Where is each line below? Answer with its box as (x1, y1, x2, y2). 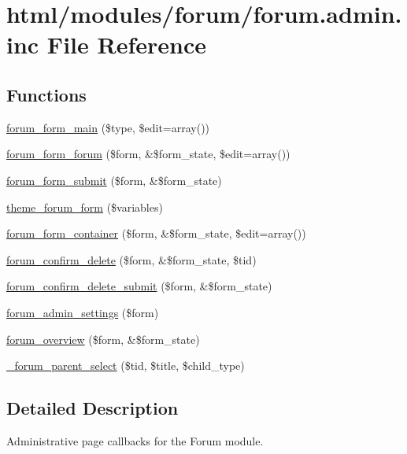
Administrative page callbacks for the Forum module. (6, 432, 264, 448)
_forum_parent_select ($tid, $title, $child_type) (6, 357, 245, 374)
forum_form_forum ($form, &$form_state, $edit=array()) (6, 146, 290, 162)
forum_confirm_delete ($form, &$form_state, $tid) (6, 251, 257, 268)
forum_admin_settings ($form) (6, 304, 159, 320)
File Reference (46, 28, 206, 61)
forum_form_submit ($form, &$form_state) (6, 172, 222, 188)
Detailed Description (6, 396, 179, 420)
